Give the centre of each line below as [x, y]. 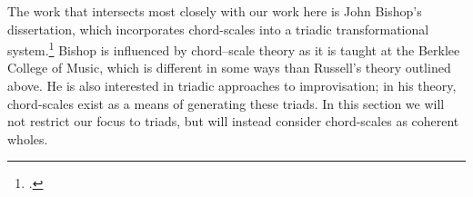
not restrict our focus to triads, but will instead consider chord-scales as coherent [233, 121]
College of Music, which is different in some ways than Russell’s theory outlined [229, 68]
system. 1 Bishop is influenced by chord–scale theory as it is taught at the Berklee [234, 49]
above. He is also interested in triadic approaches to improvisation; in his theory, [232, 86]
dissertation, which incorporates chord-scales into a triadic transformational [218, 29]
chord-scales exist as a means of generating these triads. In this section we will [226, 103]
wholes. [28, 138]
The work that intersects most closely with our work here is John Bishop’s [215, 11]
